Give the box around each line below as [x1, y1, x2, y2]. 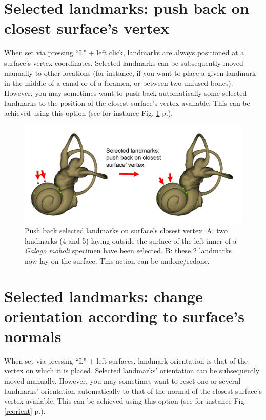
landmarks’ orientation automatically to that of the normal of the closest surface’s [4, 385, 262, 396]
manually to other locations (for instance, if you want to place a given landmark [4, 67, 256, 78]
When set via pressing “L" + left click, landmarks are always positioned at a [4, 47, 244, 58]
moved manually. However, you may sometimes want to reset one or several [4, 375, 241, 386]
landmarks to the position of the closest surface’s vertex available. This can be [4, 97, 250, 108]
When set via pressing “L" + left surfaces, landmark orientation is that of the [4, 355, 248, 366]
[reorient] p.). [4, 405, 46, 416]
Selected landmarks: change [4, 285, 203, 306]
